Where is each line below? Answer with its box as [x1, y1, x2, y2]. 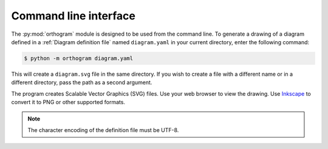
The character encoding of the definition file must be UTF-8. [27, 126, 179, 133]
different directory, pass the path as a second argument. [11, 79, 152, 86]
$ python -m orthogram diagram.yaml [24, 55, 134, 62]
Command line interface [11, 9, 136, 22]
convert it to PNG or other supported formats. [11, 99, 126, 106]
